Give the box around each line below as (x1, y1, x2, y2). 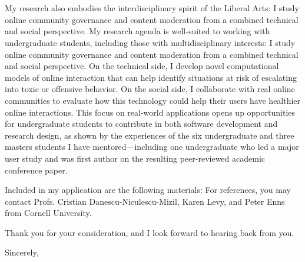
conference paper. (5, 163, 68, 176)
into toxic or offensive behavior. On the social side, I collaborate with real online (5, 83, 295, 95)
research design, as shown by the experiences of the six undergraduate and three (5, 129, 294, 141)
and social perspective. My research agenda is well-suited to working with (5, 25, 270, 37)
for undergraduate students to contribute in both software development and (5, 117, 278, 130)
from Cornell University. (5, 207, 92, 219)
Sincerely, (5, 246, 39, 258)
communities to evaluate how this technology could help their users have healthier (5, 94, 301, 106)
